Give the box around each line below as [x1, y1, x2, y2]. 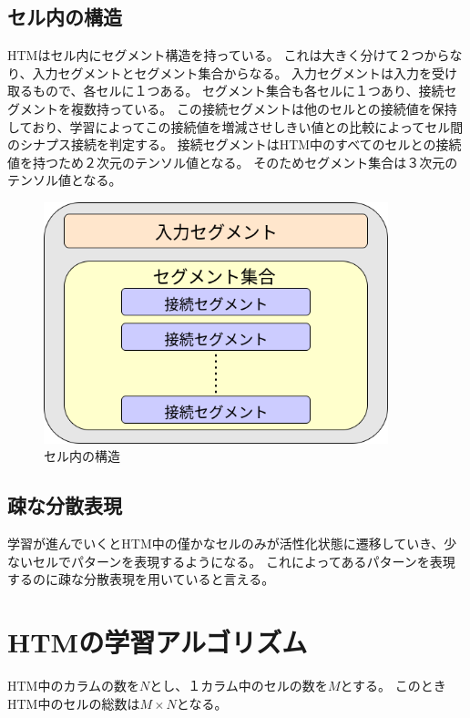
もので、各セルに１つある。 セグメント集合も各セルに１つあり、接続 [32, 81, 444, 100]
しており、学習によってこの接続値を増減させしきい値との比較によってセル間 [7, 117, 464, 136]
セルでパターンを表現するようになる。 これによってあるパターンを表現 [32, 551, 455, 570]
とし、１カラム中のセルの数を [149, 676, 328, 695]
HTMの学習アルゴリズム [7, 623, 308, 661]
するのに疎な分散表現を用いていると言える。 [7, 569, 275, 589]
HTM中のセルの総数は [7, 693, 140, 713]
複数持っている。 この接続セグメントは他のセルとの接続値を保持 [70, 98, 457, 118]
